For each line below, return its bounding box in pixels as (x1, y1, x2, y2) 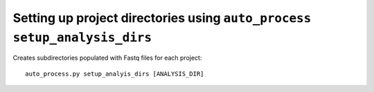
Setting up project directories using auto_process (12, 10, 312, 25)
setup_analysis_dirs (12, 30, 152, 45)
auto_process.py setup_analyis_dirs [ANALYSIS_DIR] (25, 69, 204, 78)
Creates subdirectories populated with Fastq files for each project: (12, 54, 202, 62)
